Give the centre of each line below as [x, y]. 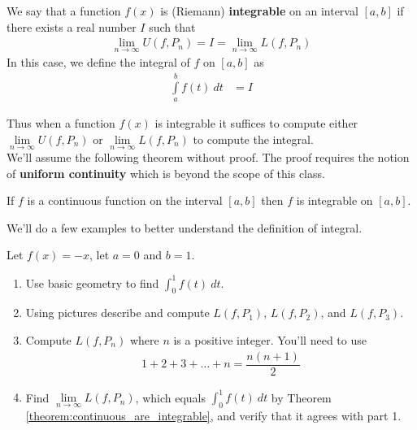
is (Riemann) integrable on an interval [259, 11]
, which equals [171, 397]
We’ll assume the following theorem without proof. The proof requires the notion [208, 157]
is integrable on [334, 200]
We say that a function [64, 11]
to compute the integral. [253, 139]
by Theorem [301, 397]
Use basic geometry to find [92, 282]
